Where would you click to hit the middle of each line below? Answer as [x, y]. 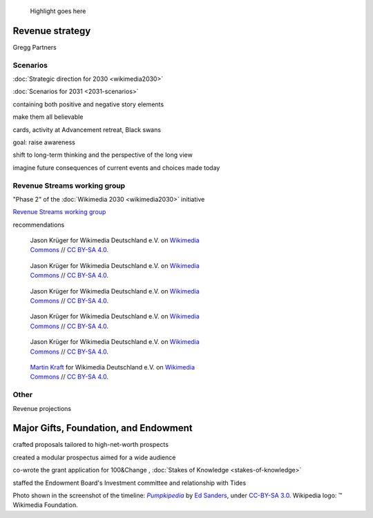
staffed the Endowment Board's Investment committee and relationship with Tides [130, 483]
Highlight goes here [58, 11]
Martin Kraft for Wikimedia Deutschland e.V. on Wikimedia [113, 367]
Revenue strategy [52, 31]
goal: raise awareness [44, 142]
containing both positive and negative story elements [88, 104]
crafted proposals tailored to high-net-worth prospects [91, 445]
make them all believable [48, 117]
